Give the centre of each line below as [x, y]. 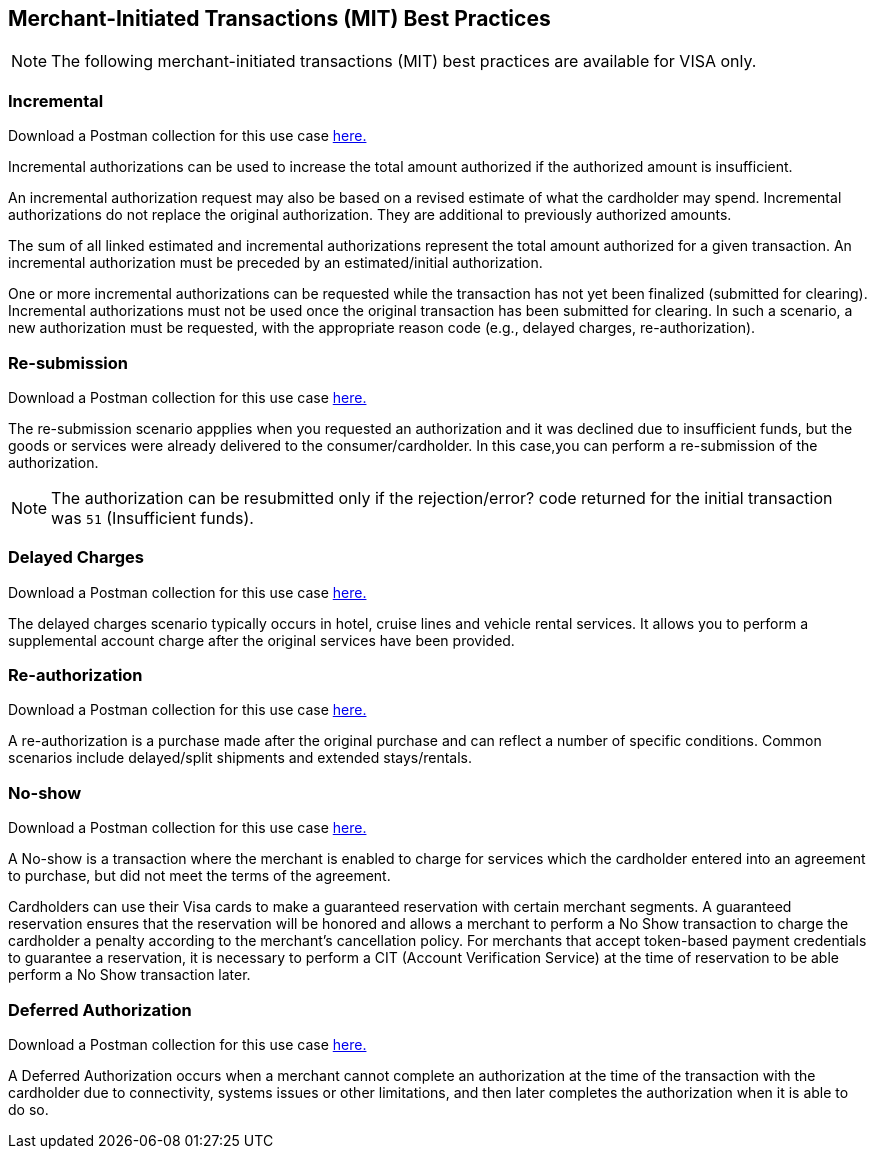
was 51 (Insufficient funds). [152, 517]
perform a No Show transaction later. [129, 975]
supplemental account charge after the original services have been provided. [261, 640]
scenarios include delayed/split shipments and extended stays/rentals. [240, 758]
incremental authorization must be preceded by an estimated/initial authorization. [275, 263]
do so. [28, 1109]
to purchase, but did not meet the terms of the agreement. [199, 876]
